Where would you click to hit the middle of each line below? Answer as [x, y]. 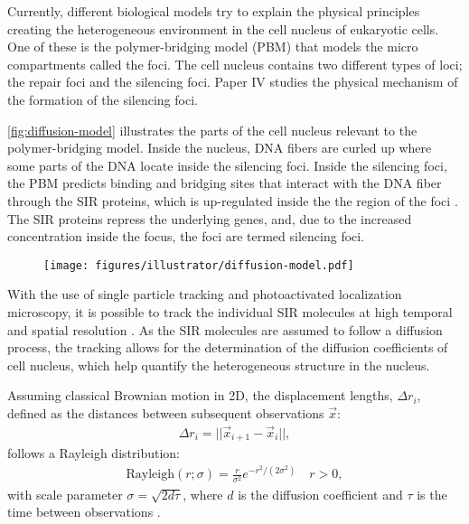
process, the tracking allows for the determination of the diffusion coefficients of [228, 347]
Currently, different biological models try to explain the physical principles [214, 11]
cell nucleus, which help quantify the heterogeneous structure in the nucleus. [219, 365]
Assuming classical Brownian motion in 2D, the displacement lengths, [200, 395]
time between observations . [84, 512]
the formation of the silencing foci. [103, 99]
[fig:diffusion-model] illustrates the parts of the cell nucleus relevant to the [212, 130]
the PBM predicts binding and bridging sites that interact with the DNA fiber [225, 183]
